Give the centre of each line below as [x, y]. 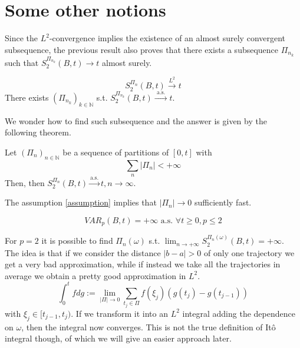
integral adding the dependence [239, 313]
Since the [21, 38]
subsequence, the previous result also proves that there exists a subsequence [142, 49]
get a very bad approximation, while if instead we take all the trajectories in [143, 264]
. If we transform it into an [119, 313]
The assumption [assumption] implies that [81, 202]
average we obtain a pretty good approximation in [95, 275]
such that [22, 62]
